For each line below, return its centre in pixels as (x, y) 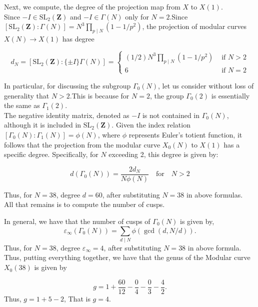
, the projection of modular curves (194, 26)
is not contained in (171, 115)
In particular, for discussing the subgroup (67, 85)
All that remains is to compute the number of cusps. (84, 204)
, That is (77, 298)
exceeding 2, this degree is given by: (163, 154)
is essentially (230, 95)
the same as (22, 105)
